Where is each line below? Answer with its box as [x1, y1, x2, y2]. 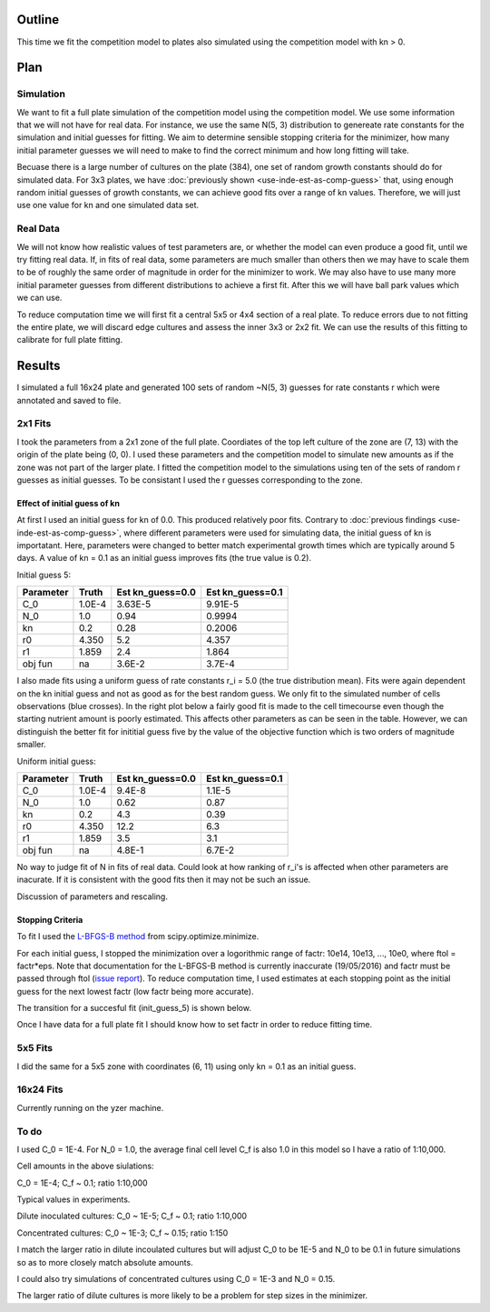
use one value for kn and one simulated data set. [16, 200, 200, 211]
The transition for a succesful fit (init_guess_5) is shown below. [16, 1003, 251, 1014]
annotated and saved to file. [16, 395, 122, 406]
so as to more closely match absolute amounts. [16, 1257, 194, 1267]
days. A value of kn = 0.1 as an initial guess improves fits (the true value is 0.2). [16, 553, 312, 564]
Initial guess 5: [16, 569, 72, 580]
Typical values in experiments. [16, 1194, 131, 1205]
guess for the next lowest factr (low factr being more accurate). [16, 986, 254, 997]
